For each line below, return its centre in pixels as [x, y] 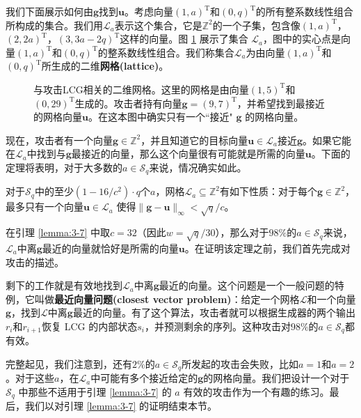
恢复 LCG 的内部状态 [89, 326]
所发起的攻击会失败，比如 [240, 363]
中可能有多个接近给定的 [144, 378]
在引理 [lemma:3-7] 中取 [58, 232]
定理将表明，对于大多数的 [64, 167]
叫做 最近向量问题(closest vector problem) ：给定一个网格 [167, 299]
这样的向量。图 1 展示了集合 [184, 39]
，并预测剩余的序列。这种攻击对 [217, 326]
